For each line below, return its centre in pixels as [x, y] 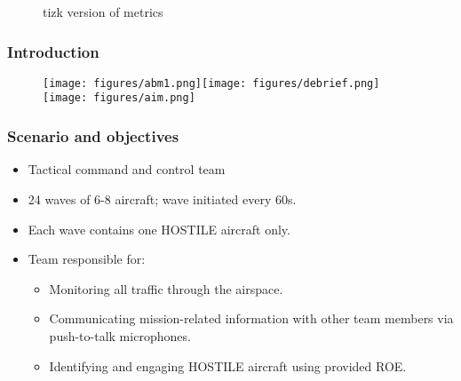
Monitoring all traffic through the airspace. [166, 288]
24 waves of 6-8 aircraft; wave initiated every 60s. [162, 198]
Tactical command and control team [127, 169]
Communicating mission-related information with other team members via [251, 318]
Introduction [53, 51]
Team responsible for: [87, 259]
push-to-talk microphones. [120, 335]
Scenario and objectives [93, 136]
